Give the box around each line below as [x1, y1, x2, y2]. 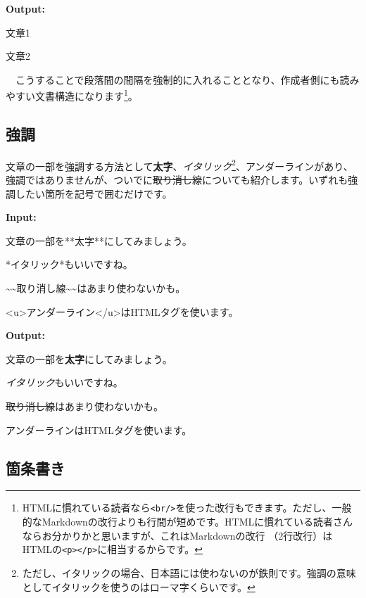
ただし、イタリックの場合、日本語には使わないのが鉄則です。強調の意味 [22, 565, 356, 580]
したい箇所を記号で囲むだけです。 [15, 186, 172, 201]
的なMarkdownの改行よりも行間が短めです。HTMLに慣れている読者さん [22, 514, 353, 529]
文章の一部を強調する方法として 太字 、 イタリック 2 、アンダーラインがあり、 [6, 156, 353, 173]
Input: [6, 210, 37, 224]
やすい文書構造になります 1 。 [6, 87, 138, 103]
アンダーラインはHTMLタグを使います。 [6, 422, 192, 437]
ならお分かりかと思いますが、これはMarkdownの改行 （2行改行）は [22, 528, 333, 542]
